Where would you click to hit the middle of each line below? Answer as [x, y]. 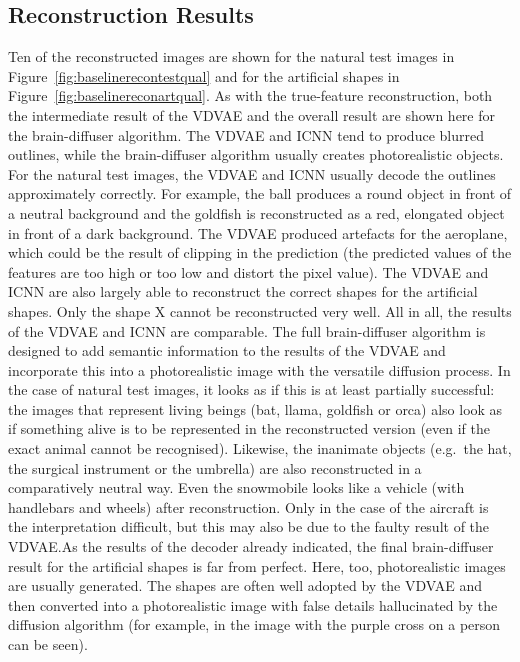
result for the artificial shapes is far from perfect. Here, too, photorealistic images [257, 565]
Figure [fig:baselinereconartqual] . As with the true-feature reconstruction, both [250, 95]
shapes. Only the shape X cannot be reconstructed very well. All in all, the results [260, 310]
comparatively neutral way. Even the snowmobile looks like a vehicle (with [236, 487]
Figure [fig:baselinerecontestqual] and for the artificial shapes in [204, 75]
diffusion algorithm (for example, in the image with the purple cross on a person [254, 624]
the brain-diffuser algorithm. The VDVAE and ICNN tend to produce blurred [246, 134]
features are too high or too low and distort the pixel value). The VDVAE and [248, 271]
